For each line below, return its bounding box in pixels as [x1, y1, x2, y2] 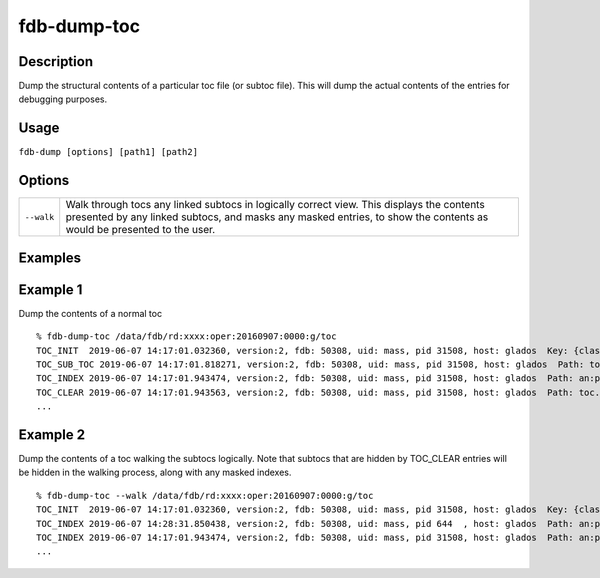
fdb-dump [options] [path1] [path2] [18, 146, 199, 158]
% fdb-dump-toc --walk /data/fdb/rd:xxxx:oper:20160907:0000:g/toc [36, 490, 374, 501]
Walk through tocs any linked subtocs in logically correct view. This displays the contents [65, 198, 485, 212]
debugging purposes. [18, 93, 108, 105]
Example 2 [18, 426, 85, 443]
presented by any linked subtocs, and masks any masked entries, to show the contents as [65, 210, 489, 224]
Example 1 [18, 281, 83, 298]
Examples [18, 249, 82, 266]
